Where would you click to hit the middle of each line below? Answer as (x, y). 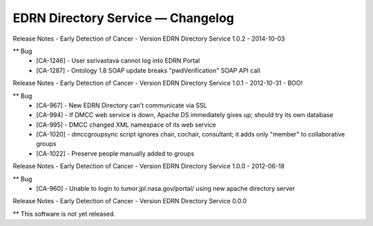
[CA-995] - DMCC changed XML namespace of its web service (126, 125)
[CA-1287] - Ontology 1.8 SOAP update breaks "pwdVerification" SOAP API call (148, 70)
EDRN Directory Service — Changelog (124, 18)
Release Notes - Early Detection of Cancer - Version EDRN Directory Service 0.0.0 (130, 201)
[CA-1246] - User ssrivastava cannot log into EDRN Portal (118, 61)
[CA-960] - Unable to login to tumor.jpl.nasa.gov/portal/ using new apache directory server (165, 189)
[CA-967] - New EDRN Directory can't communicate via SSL (122, 105)
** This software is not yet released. (64, 214)
